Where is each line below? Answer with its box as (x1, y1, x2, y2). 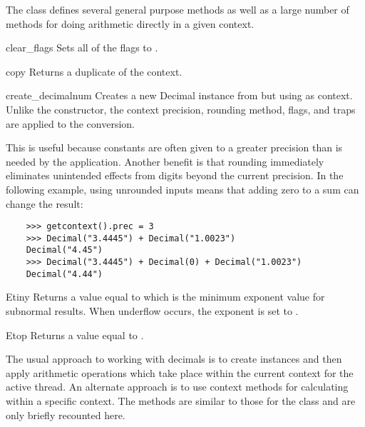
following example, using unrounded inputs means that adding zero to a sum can (6, 181, 359, 196)
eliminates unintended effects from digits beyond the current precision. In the (6, 168, 344, 183)
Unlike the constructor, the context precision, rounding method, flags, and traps (6, 101, 356, 116)
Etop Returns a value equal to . (6, 327, 144, 342)
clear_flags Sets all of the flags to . (6, 40, 158, 55)
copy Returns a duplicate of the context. (6, 64, 182, 79)
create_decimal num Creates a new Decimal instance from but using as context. (6, 88, 353, 103)
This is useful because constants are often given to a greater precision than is (6, 140, 343, 155)
